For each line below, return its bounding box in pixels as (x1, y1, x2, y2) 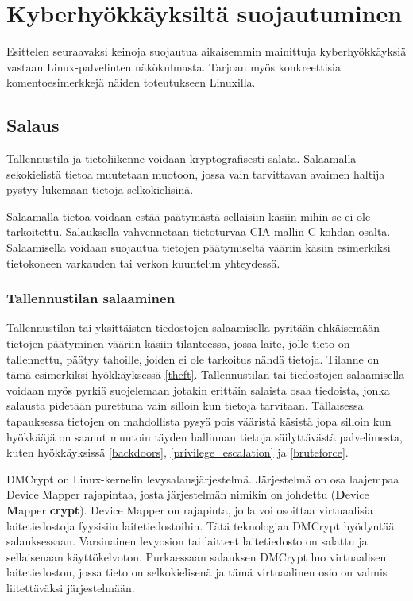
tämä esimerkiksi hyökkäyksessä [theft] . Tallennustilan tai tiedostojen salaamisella (6, 366, 405, 383)
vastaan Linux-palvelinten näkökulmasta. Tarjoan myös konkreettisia (6, 58, 341, 75)
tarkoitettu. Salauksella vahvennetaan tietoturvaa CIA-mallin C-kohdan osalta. (6, 223, 391, 240)
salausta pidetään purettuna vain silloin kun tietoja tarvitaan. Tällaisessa (6, 397, 364, 414)
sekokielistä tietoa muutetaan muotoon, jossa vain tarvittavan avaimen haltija (6, 165, 385, 182)
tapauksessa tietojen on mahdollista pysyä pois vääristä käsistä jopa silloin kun (6, 413, 392, 430)
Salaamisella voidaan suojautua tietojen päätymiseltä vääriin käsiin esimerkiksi (6, 239, 391, 256)
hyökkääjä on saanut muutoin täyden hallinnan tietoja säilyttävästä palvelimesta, (6, 428, 403, 445)
